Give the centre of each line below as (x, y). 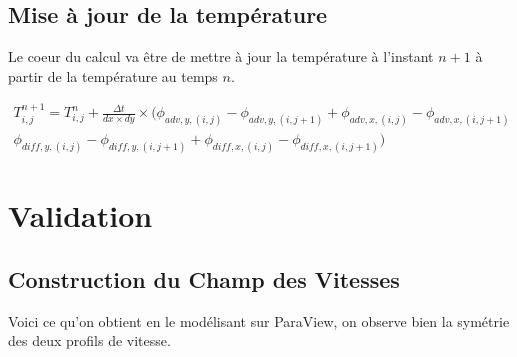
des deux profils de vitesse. (89, 340)
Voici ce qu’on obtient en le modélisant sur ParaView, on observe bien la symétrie (259, 320)
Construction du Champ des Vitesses (204, 278)
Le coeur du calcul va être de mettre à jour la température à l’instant (221, 56)
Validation (80, 215)
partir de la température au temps (113, 75)
